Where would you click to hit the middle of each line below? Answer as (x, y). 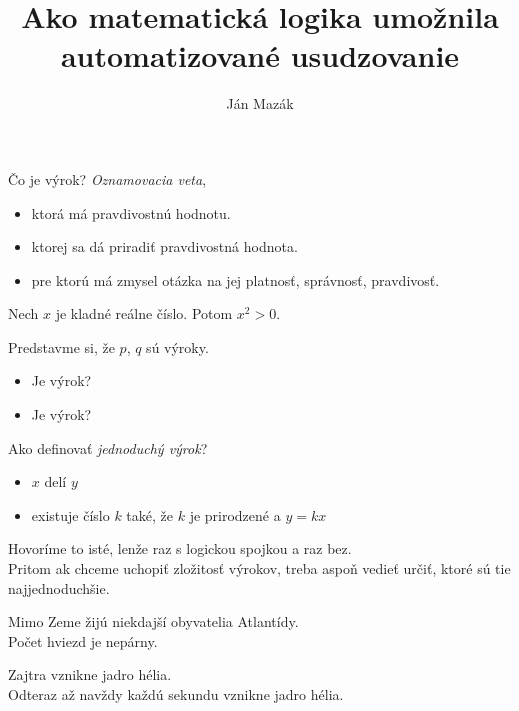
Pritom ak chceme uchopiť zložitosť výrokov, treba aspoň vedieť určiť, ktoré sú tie (259, 568)
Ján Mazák (260, 103)
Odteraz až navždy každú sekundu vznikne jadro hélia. (176, 694)
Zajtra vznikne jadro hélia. (90, 674)
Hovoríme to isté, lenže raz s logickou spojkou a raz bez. (180, 548)
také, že (149, 514)
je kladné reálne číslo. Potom (144, 313)
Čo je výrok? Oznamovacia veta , (107, 178)
